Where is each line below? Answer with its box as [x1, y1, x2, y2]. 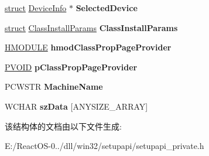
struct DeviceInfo [5, 2, 67, 13]
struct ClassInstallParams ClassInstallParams [5, 21, 178, 33]
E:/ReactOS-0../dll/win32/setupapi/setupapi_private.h [5, 140, 204, 152]
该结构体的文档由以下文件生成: [5, 120, 122, 132]
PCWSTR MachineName [5, 80, 103, 93]
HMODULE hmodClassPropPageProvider [5, 41, 172, 53]
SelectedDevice [76, 2, 138, 13]
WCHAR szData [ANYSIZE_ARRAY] [5, 100, 148, 112]
